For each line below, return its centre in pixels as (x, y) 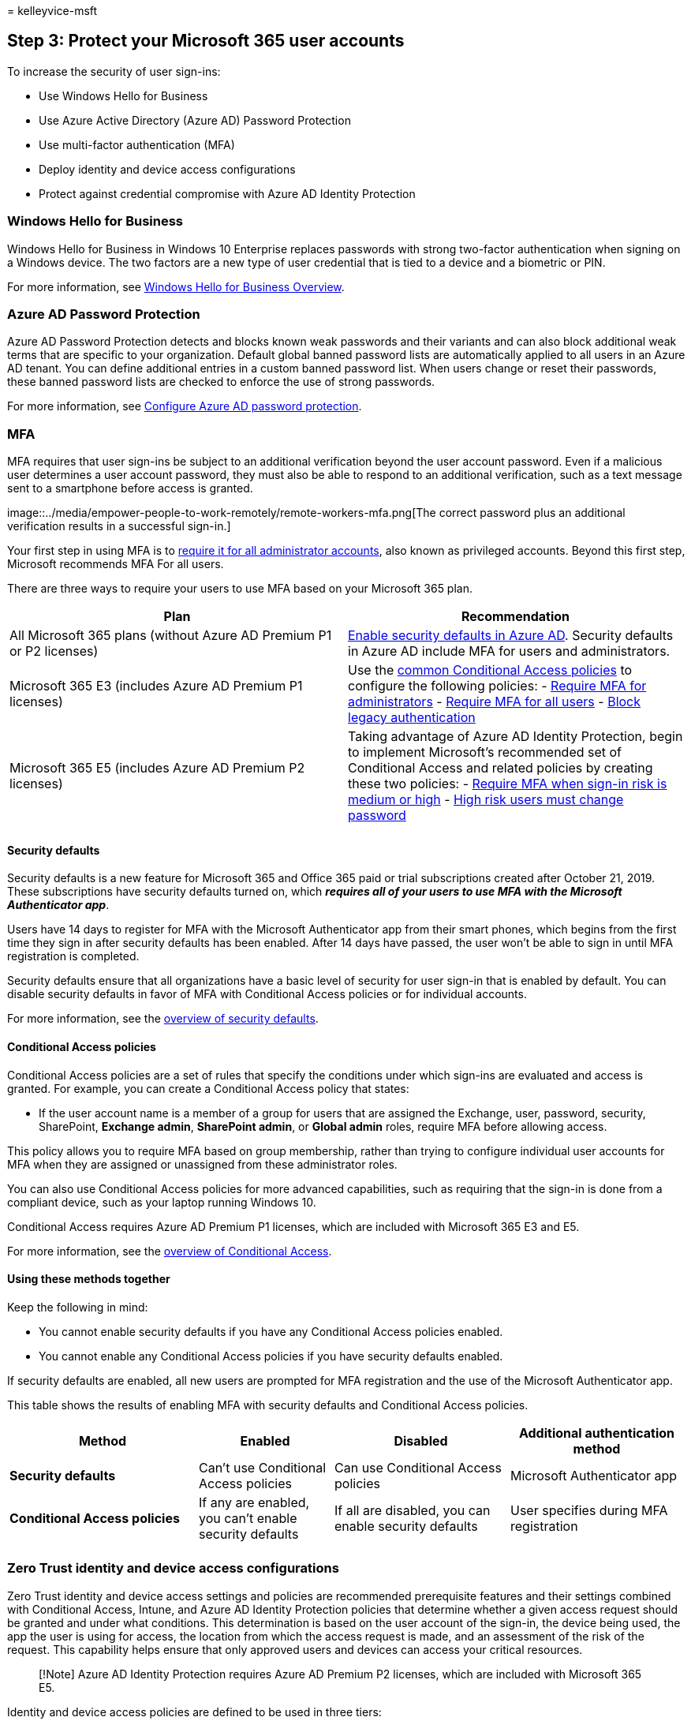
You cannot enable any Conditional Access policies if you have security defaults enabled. (271, 1356)
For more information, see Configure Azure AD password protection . (185, 406)
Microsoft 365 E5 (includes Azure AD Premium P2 (157, 768)
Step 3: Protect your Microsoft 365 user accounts (206, 41)
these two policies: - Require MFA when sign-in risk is (508, 784)
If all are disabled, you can (413, 1510)
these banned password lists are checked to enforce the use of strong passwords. (221, 382)
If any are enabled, (254, 1502)
